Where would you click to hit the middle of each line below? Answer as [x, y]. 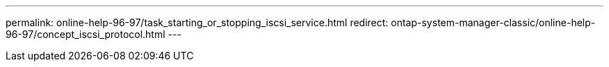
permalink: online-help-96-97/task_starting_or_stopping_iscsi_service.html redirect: [197, 22]
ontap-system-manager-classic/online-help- [493, 22]
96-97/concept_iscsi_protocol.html [86, 34]
